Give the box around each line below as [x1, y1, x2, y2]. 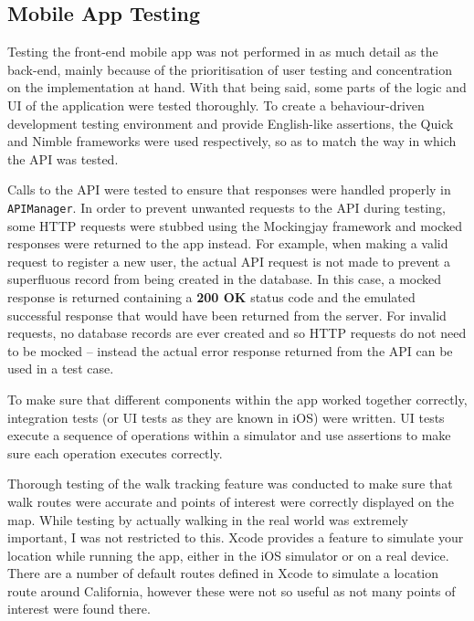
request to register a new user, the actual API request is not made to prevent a [7, 251, 450, 270]
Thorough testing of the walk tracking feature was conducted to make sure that [7, 474, 453, 493]
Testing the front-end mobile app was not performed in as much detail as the [7, 42, 438, 61]
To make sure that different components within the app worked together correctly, [7, 389, 468, 408]
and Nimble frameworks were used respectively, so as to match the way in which [7, 132, 457, 151]
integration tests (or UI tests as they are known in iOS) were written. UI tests [7, 407, 445, 426]
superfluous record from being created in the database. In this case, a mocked [7, 269, 442, 289]
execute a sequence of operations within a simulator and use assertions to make [7, 426, 451, 445]
